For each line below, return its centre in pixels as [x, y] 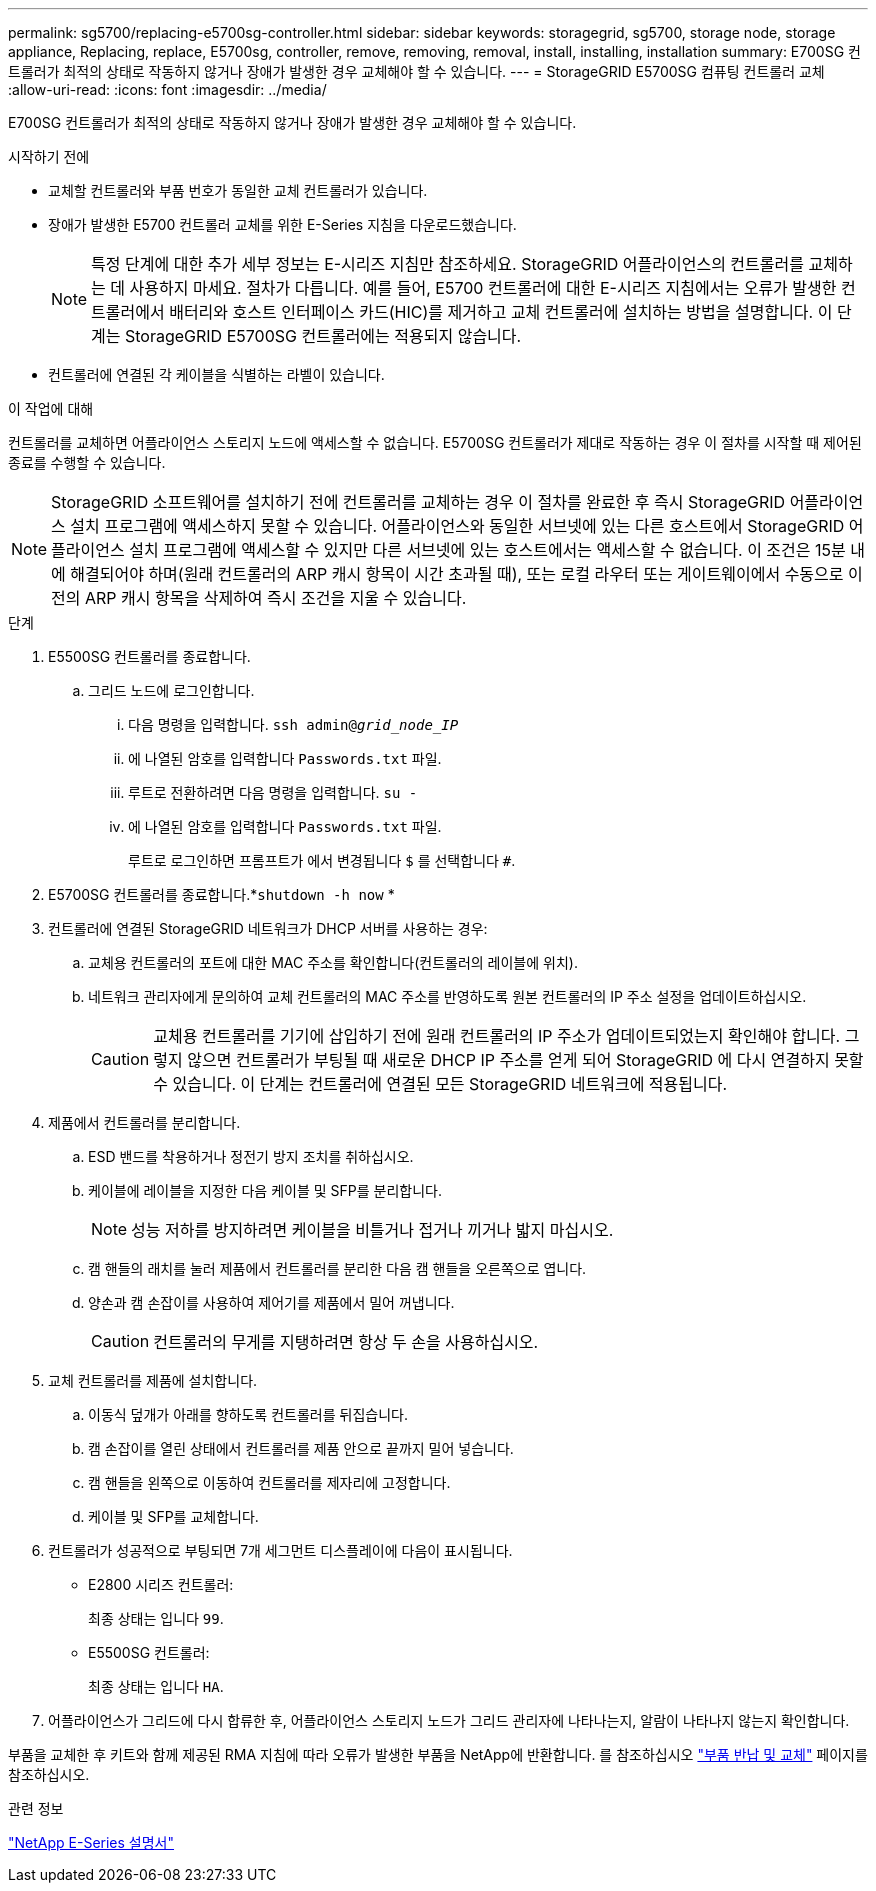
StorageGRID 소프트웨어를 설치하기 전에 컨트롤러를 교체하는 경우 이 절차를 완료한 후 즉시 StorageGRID [418, 502]
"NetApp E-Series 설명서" [91, 1842]
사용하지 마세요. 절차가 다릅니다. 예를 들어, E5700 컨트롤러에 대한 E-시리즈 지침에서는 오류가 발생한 [483, 288]
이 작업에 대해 [51, 408]
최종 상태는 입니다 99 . [156, 1618]
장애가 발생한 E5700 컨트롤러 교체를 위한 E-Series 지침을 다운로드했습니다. [282, 224]
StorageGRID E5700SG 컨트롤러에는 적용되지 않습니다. [323, 336]
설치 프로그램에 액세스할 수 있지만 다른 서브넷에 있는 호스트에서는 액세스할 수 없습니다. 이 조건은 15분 [487, 550]
